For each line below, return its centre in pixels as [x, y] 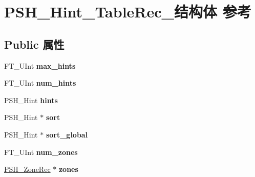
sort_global [67, 134]
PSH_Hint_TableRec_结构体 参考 [128, 12]
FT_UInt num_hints [40, 83]
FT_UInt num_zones [41, 152]
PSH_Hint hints [31, 100]
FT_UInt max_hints [40, 65]
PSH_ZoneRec [27, 169]
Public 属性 [34, 44]
